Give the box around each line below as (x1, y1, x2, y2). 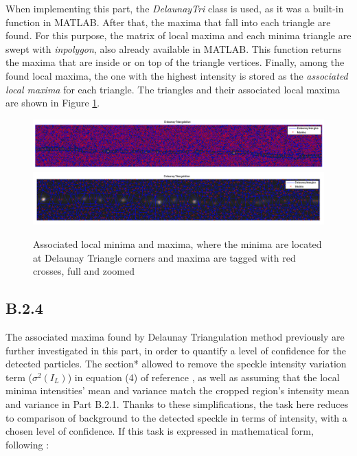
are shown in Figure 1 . (5, 95, 100, 110)
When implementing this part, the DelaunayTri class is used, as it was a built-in (5, 1, 344, 15)
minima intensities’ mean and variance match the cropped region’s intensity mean (5, 383, 349, 398)
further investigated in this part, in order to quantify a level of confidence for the (5, 343, 346, 357)
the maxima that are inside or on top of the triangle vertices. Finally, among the (5, 55, 345, 69)
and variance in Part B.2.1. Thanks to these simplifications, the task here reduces (5, 396, 349, 411)
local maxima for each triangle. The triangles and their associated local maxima (5, 82, 341, 96)
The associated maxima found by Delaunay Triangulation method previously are (5, 329, 345, 343)
